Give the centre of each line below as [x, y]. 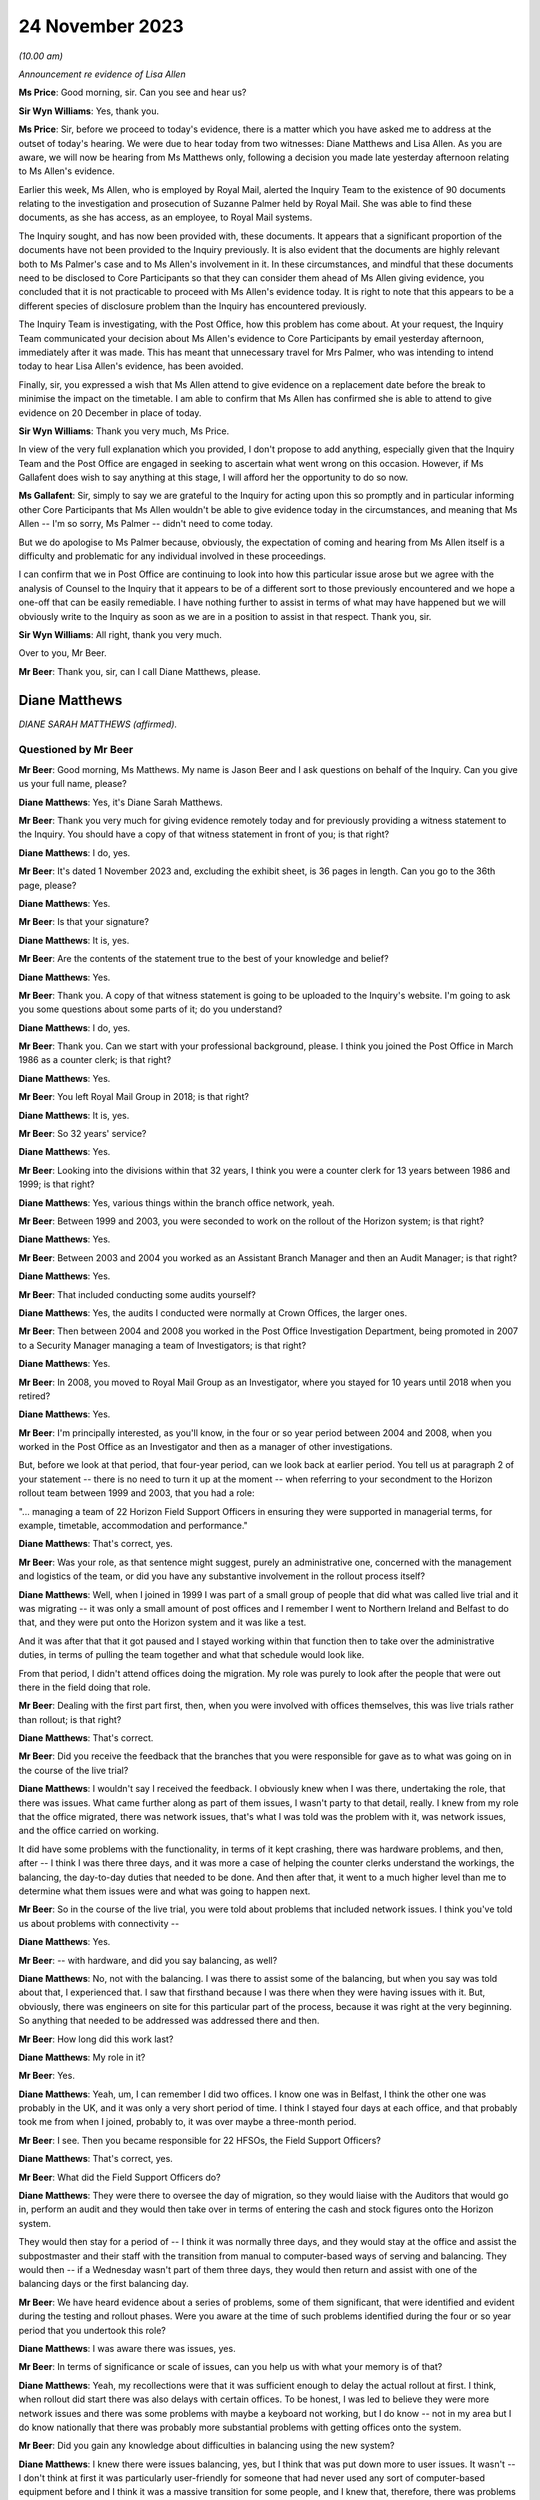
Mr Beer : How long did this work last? [96, 2039]
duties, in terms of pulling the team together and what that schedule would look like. [191, 1655]
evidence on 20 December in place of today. [110, 412]
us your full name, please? [72, 784]
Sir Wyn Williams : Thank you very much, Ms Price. [124, 431]
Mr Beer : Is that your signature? [84, 922]
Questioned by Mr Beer [76, 750]
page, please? [47, 885]
